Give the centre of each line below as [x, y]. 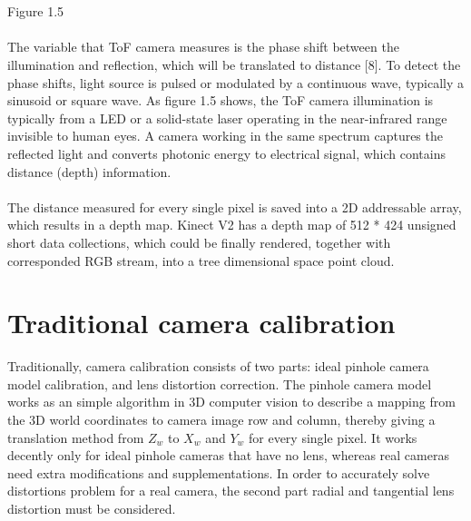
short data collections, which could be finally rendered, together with [199, 242]
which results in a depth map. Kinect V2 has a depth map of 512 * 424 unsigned [232, 225]
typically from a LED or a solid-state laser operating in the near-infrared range [227, 118]
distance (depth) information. [89, 171]
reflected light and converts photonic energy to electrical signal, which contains [226, 153]
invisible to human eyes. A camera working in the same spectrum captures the [225, 136]
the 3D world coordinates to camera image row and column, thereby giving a [221, 419]
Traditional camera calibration [201, 323]
